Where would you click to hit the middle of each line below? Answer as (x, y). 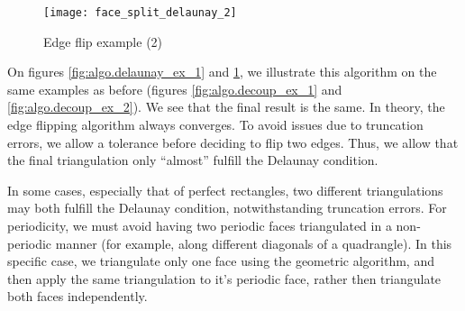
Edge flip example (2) (103, 41)
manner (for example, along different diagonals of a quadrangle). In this (254, 243)
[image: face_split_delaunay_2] (140, 13)
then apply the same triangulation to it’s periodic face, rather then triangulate (224, 278)
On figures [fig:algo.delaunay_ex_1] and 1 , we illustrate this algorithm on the (222, 72)
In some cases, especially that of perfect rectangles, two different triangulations (225, 190)
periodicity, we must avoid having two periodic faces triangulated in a (200, 225)
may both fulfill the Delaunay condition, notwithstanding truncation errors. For (227, 208)
